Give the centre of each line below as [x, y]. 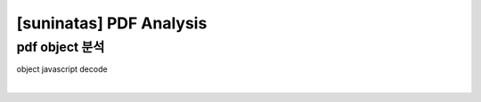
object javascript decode [62, 69]
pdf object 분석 [61, 47]
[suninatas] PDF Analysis [112, 23]
